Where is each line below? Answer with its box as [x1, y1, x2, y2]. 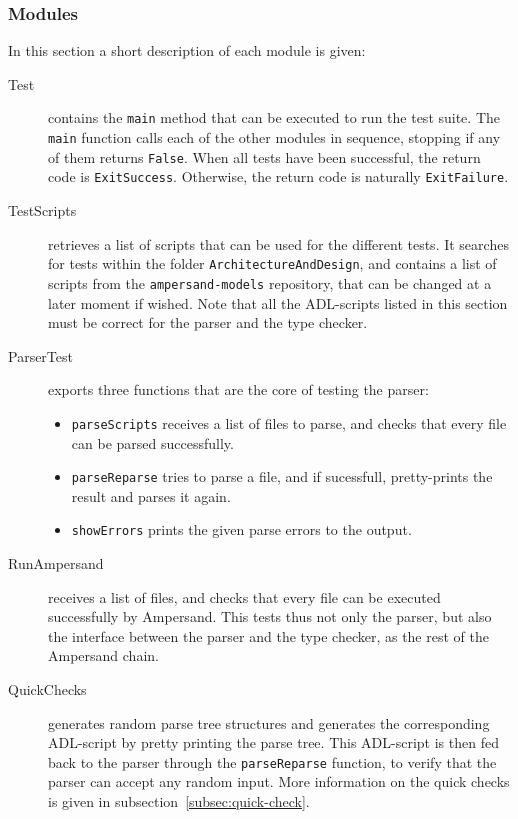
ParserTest [8, 345, 73, 366]
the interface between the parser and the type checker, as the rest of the [48, 625, 489, 646]
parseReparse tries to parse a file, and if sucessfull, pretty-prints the [71, 466, 493, 487]
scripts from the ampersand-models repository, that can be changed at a [48, 272, 492, 293]
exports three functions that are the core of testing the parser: [48, 379, 429, 400]
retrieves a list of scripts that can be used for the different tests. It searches [48, 233, 509, 254]
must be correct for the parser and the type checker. [48, 312, 368, 333]
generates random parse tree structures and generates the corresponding [48, 712, 490, 733]
